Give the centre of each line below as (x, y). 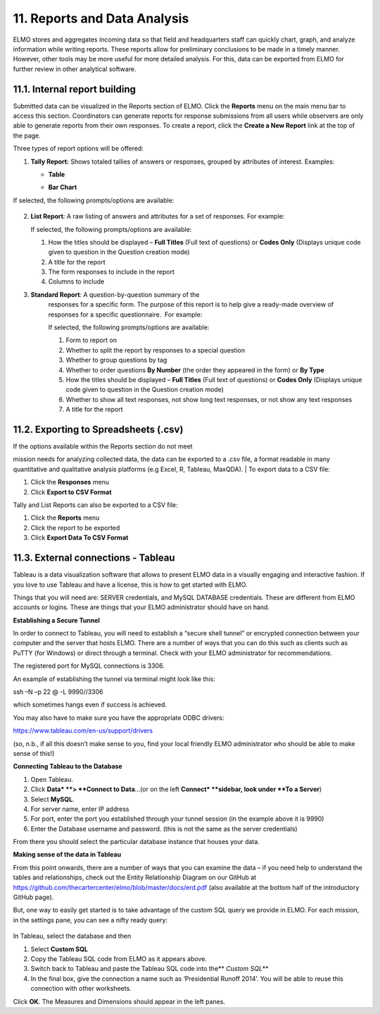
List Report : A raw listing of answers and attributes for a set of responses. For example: (158, 216)
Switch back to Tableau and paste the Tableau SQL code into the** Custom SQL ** (150, 969)
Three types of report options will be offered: (78, 149)
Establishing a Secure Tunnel (56, 620)
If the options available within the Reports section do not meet (103, 446)
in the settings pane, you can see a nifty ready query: (90, 920)
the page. (27, 135)
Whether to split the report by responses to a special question (156, 350)
